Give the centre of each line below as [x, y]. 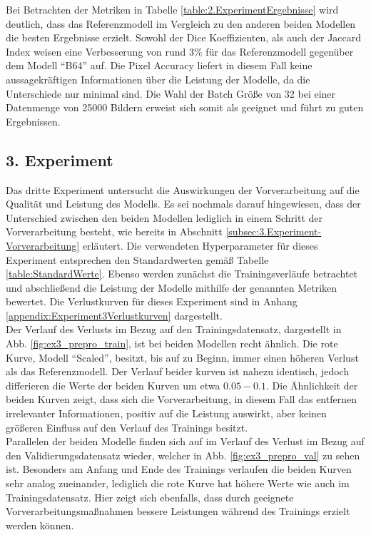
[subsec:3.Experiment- [274, 231]
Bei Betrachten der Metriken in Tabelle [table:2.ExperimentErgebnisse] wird [172, 9]
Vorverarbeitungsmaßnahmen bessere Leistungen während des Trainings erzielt [178, 511]
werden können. [40, 525]
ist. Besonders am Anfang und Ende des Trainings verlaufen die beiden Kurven [179, 469]
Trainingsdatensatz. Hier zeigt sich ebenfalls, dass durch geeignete [150, 497]
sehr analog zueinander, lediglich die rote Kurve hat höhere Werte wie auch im [178, 483]
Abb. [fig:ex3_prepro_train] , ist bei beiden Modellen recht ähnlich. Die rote [172, 343]
